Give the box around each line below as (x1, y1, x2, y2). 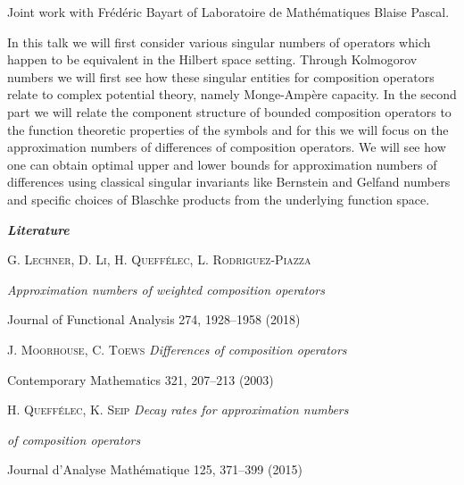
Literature (7, 220, 70, 238)
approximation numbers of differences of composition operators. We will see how (7, 138, 446, 156)
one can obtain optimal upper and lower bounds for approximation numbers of (7, 155, 437, 173)
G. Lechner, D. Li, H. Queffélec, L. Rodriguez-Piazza (7, 250, 311, 269)
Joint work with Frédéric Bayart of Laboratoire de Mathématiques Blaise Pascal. (7, 3, 450, 21)
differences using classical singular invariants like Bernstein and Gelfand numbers (7, 172, 451, 191)
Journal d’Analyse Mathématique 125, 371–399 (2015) (7, 460, 302, 479)
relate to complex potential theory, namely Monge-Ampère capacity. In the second (7, 85, 457, 104)
